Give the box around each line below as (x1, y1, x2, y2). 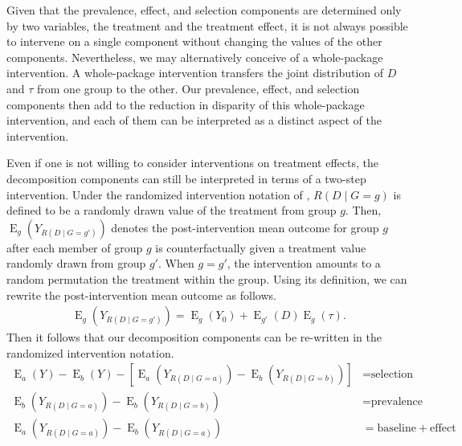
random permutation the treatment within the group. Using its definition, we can (6, 270, 407, 287)
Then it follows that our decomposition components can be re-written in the (6, 329, 382, 346)
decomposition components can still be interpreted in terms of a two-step (6, 170, 366, 186)
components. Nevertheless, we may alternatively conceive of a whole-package (6, 48, 383, 65)
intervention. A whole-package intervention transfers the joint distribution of (6, 64, 384, 81)
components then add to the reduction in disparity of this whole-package (6, 96, 365, 113)
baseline (377, 423, 416, 435)
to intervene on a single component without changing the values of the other (6, 33, 382, 50)
